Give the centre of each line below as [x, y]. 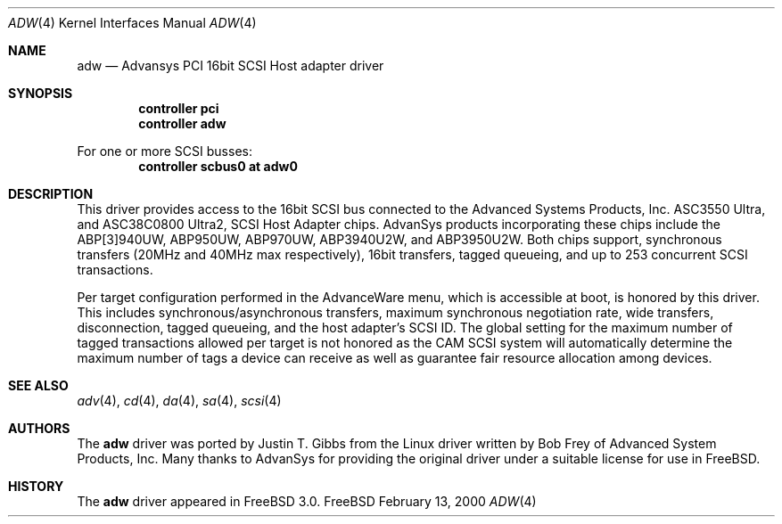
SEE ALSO [38, 385]
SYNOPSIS [41, 93]
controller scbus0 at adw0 [218, 166]
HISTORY [36, 486]
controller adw [182, 123]
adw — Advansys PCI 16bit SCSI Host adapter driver [230, 65]
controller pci [179, 108]
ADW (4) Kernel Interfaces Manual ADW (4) [132, 23]
